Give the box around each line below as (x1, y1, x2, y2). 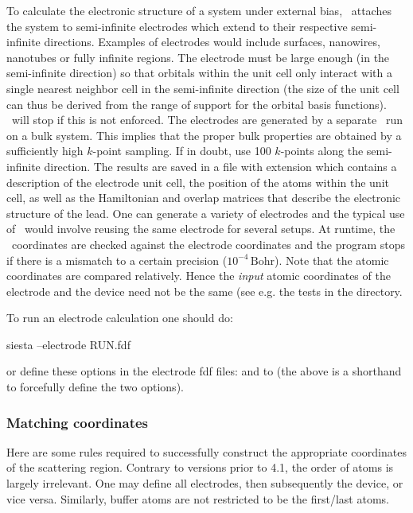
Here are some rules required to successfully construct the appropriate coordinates (6, 443, 407, 460)
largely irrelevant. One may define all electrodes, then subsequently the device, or (6, 475, 403, 492)
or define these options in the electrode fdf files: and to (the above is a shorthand (6, 363, 402, 379)
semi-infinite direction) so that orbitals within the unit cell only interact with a (6, 64, 392, 81)
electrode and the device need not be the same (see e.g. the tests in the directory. (6, 282, 403, 299)
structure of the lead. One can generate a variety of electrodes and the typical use (6, 204, 405, 221)
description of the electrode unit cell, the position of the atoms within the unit (6, 173, 389, 190)
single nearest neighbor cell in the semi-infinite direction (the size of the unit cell (6, 80, 399, 96)
